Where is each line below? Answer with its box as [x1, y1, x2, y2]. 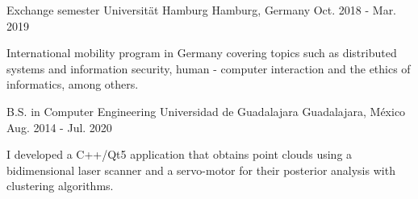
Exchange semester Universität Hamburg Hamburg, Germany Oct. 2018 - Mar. [6, 2, 397, 18]
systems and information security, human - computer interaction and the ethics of [6, 60, 411, 77]
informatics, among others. [6, 76, 139, 93]
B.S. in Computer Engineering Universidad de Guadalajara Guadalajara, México [6, 102, 406, 119]
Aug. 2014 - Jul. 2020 [6, 118, 112, 135]
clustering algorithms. [6, 177, 114, 194]
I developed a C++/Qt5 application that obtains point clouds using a [6, 146, 353, 163]
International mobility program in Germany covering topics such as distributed [6, 44, 397, 61]
